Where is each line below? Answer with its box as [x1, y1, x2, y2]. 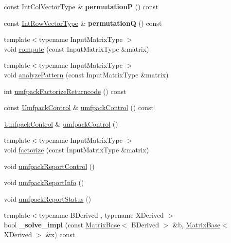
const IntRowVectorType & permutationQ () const [4, 18, 162, 28]
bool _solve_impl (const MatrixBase [4, 219, 120, 229]
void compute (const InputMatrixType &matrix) [4, 43, 149, 54]
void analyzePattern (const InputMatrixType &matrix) [4, 69, 169, 79]
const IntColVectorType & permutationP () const [4, 1, 159, 11]
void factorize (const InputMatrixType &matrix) [4, 144, 149, 154]
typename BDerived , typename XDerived [39, 210, 164, 220]
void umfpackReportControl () [4, 161, 95, 171]
